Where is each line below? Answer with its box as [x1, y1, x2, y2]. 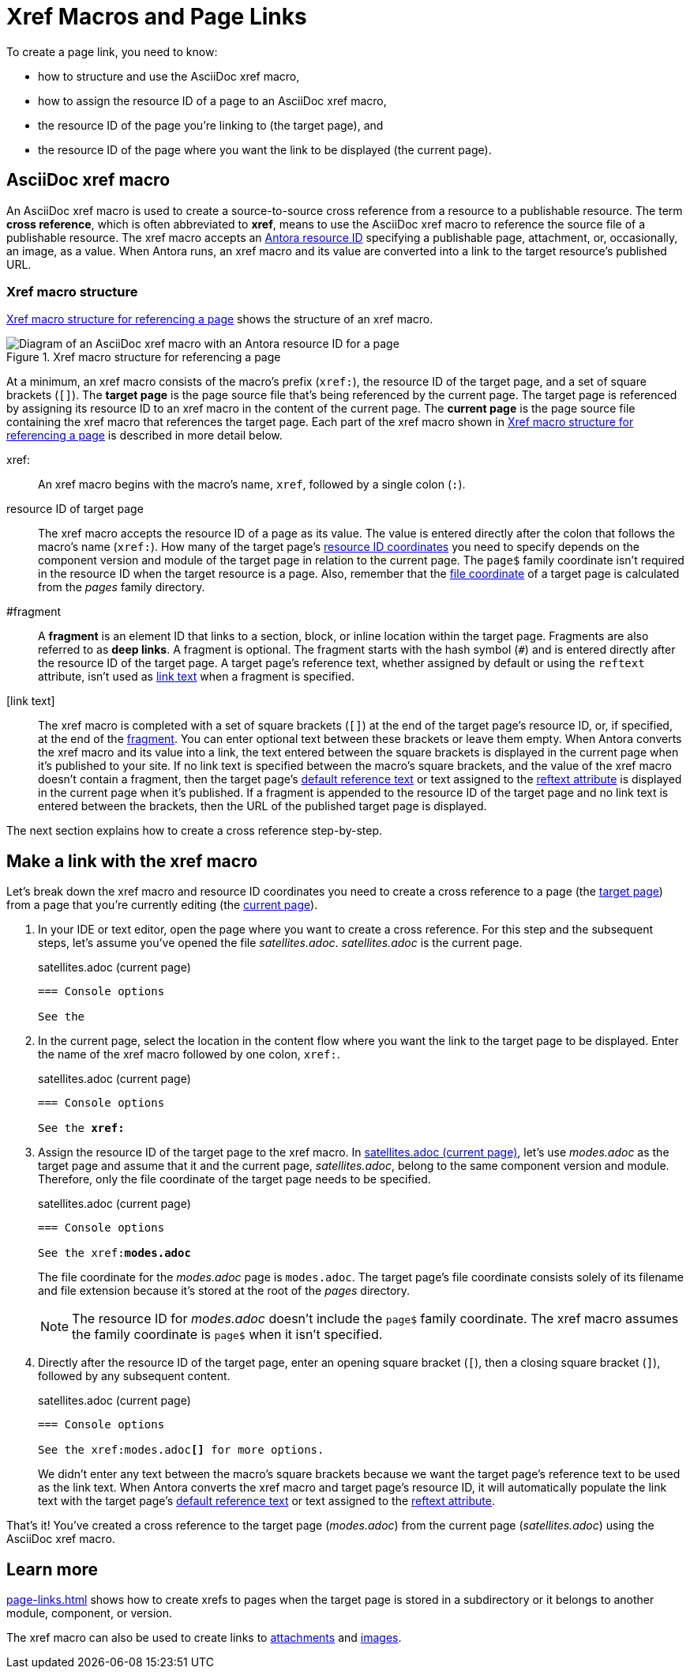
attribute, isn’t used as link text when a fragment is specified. [38, 670, 354, 684]
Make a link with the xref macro [6, 851, 258, 871]
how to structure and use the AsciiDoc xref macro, [38, 69, 300, 83]
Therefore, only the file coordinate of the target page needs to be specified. [38, 1172, 431, 1186]
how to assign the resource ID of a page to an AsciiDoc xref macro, [38, 93, 387, 108]
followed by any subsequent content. [38, 1369, 231, 1383]
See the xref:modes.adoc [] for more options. [38, 1443, 324, 1457]
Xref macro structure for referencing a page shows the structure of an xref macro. [6, 312, 433, 326]
